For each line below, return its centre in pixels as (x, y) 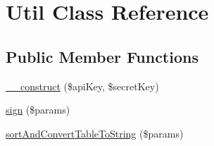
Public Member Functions (102, 56)
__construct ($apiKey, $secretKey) (82, 86)
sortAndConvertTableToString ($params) (95, 133)
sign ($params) (38, 110)
